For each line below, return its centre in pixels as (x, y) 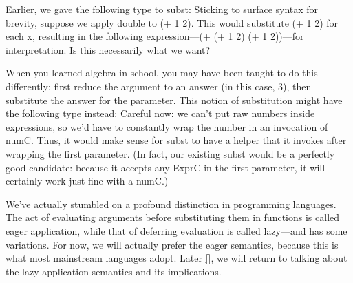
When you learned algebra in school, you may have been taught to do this (162, 73)
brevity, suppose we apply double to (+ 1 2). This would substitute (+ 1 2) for (172, 22)
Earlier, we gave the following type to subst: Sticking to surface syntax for (162, 9)
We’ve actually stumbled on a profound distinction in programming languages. (171, 203)
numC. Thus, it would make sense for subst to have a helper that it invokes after (176, 140)
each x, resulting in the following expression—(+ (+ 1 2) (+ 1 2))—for (155, 36)
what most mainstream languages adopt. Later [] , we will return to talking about (176, 258)
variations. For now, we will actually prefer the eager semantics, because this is (172, 244)
